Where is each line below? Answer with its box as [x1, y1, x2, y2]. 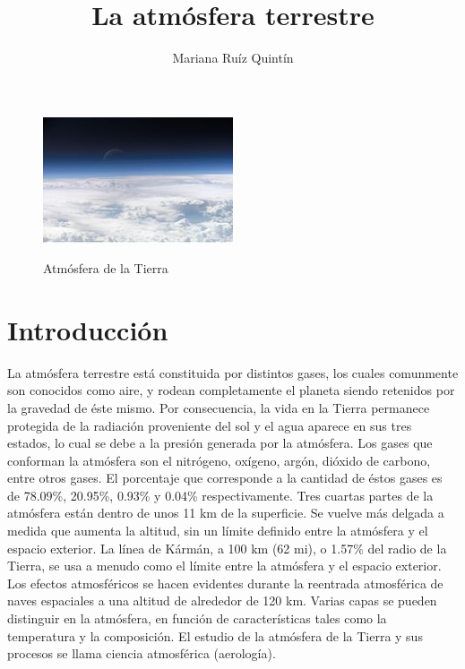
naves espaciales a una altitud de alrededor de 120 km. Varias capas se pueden [7, 591, 437, 610]
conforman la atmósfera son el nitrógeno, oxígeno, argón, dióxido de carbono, [7, 450, 431, 469]
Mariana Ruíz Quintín [172, 48, 294, 67]
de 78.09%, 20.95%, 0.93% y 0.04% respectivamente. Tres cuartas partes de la [7, 485, 434, 504]
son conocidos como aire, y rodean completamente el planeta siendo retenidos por [7, 381, 455, 399]
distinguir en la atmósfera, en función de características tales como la [7, 609, 387, 628]
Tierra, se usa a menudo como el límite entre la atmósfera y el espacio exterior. [7, 556, 442, 575]
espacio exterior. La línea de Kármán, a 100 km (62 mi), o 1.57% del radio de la [7, 538, 447, 557]
